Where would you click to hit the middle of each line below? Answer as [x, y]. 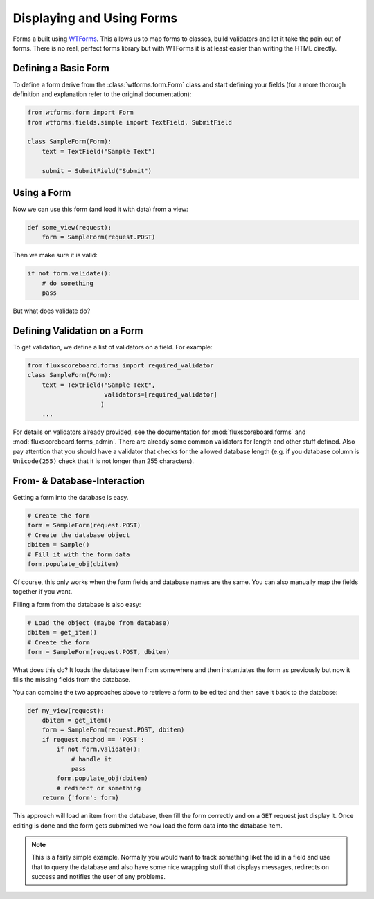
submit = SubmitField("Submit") [97, 171]
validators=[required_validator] [161, 395]
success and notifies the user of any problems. [98, 877]
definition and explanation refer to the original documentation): [102, 94]
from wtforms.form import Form [81, 113]
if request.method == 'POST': [93, 739]
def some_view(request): [70, 228]
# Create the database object [79, 535]
